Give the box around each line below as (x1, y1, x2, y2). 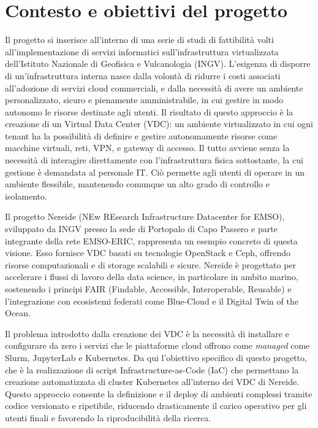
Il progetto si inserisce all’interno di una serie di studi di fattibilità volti (5, 33, 274, 46)
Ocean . (5, 306, 31, 319)
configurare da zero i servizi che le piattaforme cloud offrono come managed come (5, 339, 310, 352)
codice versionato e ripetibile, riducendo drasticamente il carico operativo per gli (5, 399, 307, 412)
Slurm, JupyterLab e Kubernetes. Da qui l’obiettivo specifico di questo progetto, (5, 351, 307, 364)
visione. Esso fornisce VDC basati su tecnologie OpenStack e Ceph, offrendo (5, 246, 291, 259)
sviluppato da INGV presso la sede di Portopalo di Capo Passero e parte (5, 222, 278, 235)
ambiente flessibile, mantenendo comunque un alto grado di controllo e (5, 177, 270, 190)
